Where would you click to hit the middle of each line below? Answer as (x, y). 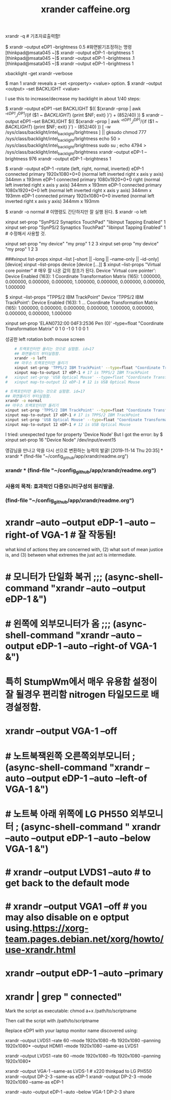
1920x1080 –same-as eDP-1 (34, 1082)
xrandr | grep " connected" (64, 996)
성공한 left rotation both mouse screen (45, 339)
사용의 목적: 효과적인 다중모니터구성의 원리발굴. (60, 486)
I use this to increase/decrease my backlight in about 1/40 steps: (73, 99)
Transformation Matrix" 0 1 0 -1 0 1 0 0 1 (47, 329)
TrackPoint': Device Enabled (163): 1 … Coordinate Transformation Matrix (81, 302)
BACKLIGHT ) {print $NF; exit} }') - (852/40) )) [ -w (58, 127)
